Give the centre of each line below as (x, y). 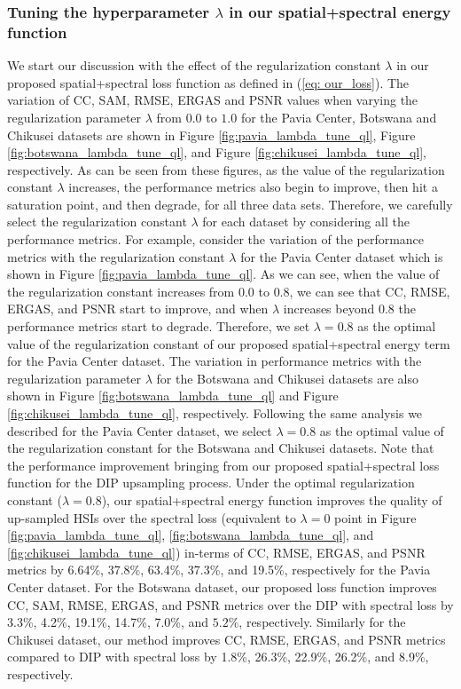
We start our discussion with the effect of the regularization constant (194, 65)
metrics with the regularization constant (116, 256)
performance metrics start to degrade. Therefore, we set (159, 326)
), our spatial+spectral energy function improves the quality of (272, 499)
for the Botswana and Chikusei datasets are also (287, 378)
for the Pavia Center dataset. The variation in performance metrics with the (215, 361)
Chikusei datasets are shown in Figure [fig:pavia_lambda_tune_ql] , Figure (211, 135)
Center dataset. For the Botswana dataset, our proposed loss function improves (222, 586)
